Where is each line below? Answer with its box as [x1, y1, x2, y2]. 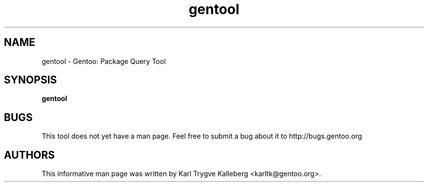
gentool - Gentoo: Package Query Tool [42, 57, 166, 65]
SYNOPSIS [4, 74, 57, 86]
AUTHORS [4, 148, 55, 161]
